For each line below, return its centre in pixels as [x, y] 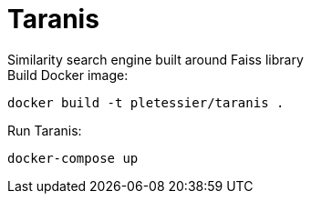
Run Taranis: [45, 130]
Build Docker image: [68, 75]
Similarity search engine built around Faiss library [155, 59]
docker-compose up [73, 158]
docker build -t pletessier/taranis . [146, 102]
